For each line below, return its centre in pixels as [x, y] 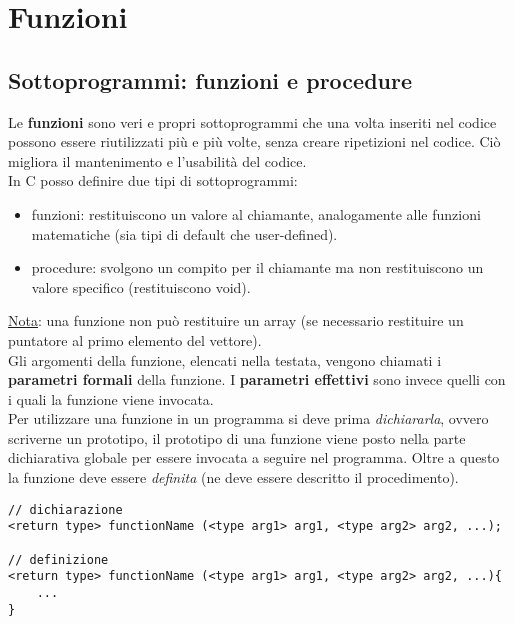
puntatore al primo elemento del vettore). [135, 339]
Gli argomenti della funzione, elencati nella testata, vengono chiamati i [225, 359]
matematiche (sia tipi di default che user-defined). [184, 233]
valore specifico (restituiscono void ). [141, 286]
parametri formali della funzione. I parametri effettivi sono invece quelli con [257, 379]
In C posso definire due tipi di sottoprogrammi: [153, 180]
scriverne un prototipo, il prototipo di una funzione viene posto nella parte [237, 437]
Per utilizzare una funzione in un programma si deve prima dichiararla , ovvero [248, 418]
